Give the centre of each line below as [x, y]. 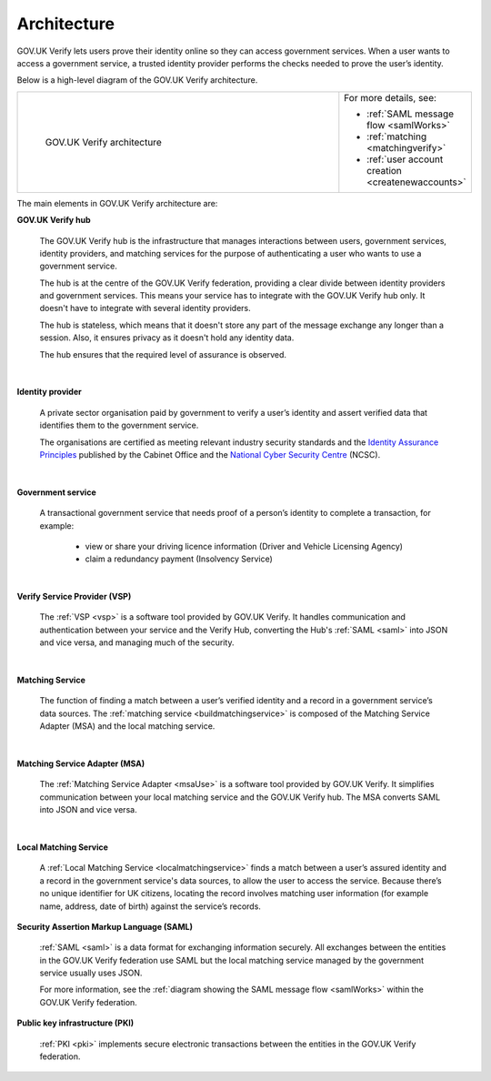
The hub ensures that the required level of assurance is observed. [163, 354]
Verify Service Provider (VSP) [74, 597]
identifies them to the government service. [119, 425]
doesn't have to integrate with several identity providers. [145, 308]
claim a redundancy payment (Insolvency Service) [179, 559]
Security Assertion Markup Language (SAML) [105, 926]
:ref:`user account [405, 159]
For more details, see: [390, 97]
